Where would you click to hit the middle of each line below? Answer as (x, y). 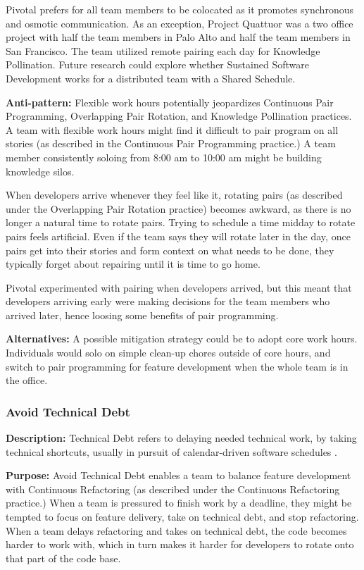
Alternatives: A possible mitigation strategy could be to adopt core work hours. (182, 339)
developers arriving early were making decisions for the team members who (168, 301)
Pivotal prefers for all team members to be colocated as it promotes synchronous (180, 9)
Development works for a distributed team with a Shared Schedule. (151, 78)
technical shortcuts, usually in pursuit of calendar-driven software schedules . (171, 451)
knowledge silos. (40, 171)
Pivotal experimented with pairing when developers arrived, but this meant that (179, 287)
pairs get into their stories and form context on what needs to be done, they (170, 250)
